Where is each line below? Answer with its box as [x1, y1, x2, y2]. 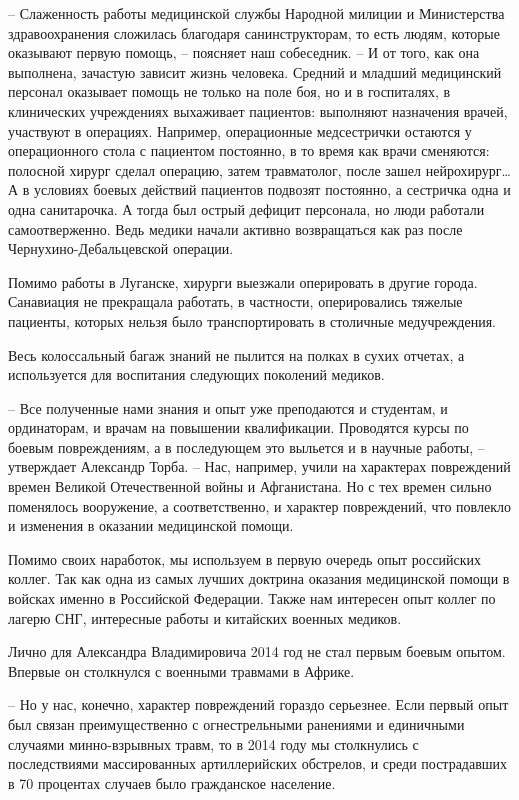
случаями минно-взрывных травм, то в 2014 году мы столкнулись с [8, 733, 419, 754]
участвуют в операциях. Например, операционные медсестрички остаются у [8, 120, 472, 141]
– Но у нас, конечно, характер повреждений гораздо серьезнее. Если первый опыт [8, 694, 509, 715]
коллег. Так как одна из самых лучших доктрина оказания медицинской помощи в [8, 568, 510, 589]
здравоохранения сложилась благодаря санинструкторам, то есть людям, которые [8, 22, 500, 43]
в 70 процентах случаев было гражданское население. [8, 772, 336, 793]
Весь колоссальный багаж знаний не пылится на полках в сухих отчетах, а [8, 344, 465, 365]
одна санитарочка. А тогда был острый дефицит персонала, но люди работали [8, 198, 485, 219]
